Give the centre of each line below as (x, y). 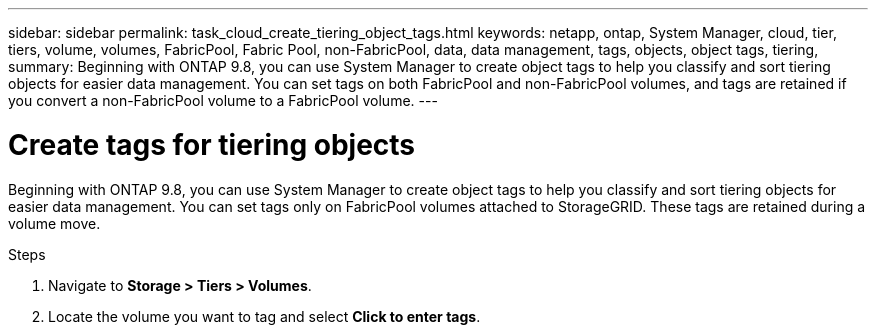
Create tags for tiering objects (212, 144)
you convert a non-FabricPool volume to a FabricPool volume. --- (223, 100)
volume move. (54, 223)
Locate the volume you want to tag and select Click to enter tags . (264, 316)
